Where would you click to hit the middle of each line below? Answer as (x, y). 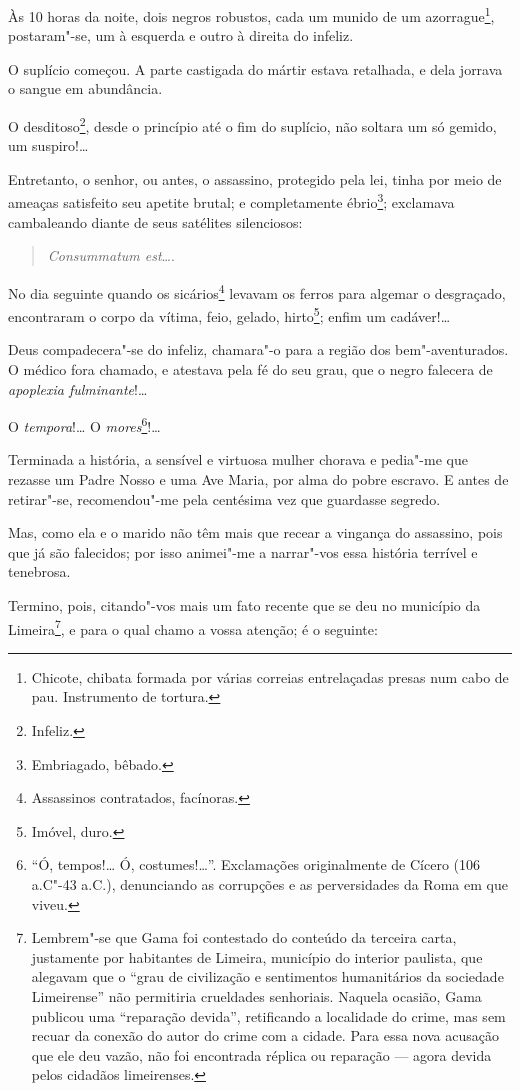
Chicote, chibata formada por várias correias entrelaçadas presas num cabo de (270, 676)
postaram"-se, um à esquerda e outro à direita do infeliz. (181, 35)
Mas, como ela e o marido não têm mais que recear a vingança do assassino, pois (255, 532)
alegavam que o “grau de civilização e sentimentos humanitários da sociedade (267, 976)
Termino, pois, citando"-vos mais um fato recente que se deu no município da (244, 605)
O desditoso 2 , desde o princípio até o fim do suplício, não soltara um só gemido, (252, 124)
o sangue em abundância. (85, 88)
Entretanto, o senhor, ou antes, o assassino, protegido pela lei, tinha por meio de (255, 178)
